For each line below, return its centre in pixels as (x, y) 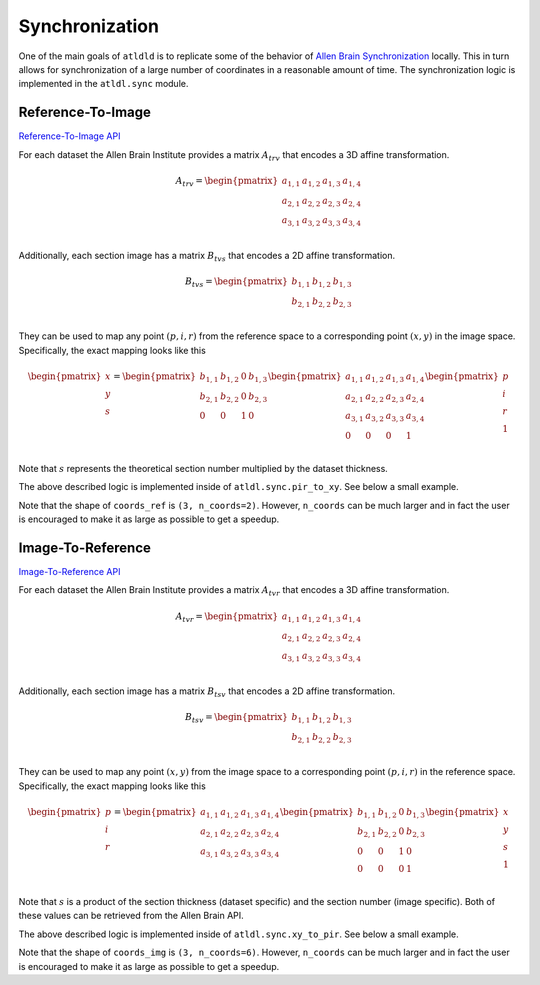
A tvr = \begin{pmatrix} (227, 617)
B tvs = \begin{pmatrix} (237, 282)
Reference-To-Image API (69, 136)
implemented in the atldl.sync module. (103, 84)
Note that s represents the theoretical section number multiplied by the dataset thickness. (203, 468)
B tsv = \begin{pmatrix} (237, 718)
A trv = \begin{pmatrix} (227, 182)
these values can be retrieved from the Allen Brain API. (131, 916)
